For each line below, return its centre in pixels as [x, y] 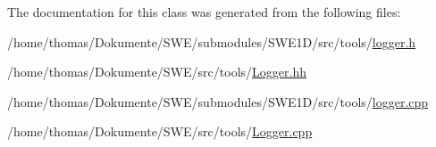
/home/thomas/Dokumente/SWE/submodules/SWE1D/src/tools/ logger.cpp [218, 101]
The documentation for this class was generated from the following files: [204, 12]
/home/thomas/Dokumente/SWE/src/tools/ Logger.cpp [160, 131]
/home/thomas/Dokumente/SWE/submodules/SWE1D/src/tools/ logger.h [212, 41]
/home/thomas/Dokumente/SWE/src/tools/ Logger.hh [157, 72]
